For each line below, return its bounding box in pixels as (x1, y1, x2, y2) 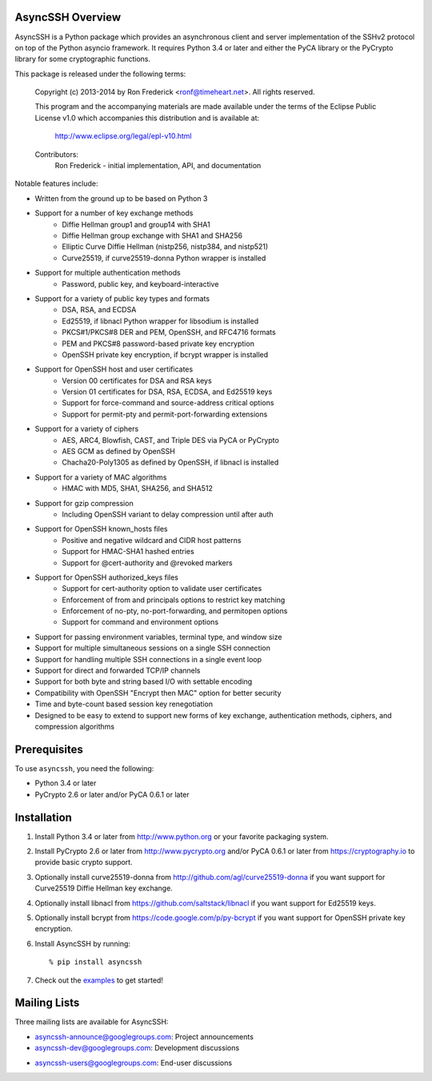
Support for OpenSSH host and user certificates (34, 364, 194, 374)
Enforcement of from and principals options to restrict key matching (62, 595, 286, 605)
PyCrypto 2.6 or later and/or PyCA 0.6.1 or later (34, 790, 190, 799)
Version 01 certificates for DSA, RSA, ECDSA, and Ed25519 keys (62, 387, 273, 396)
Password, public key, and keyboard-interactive (62, 279, 219, 288)
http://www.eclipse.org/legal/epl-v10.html (54, 131, 192, 141)
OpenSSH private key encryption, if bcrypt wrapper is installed (62, 349, 269, 360)
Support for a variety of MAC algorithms (34, 472, 167, 482)
